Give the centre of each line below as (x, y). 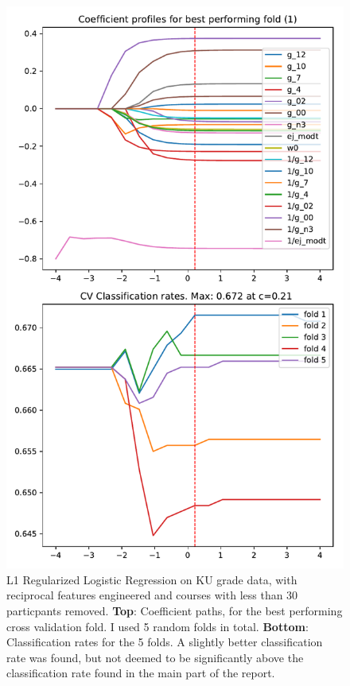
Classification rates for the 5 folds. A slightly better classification (165, 642)
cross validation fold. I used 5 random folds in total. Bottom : (157, 626)
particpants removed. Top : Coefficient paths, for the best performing (175, 610)
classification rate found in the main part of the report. (141, 673)
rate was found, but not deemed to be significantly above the (155, 657)
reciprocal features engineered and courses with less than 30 (152, 595)
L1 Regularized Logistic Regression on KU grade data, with (152, 579)
